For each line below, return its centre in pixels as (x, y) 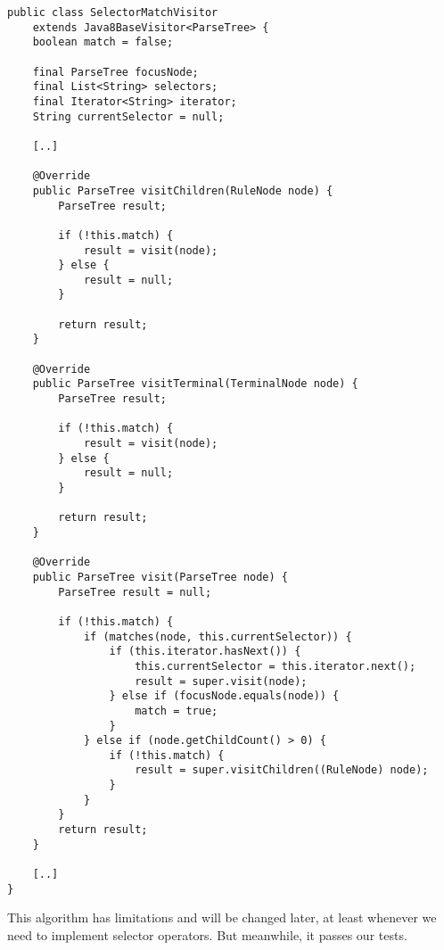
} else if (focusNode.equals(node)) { (224, 696)
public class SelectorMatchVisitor (113, 12)
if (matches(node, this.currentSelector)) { (218, 636)
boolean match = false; (103, 42)
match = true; (177, 710)
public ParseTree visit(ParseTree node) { (160, 577)
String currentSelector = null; (128, 116)
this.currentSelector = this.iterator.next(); (275, 666)
